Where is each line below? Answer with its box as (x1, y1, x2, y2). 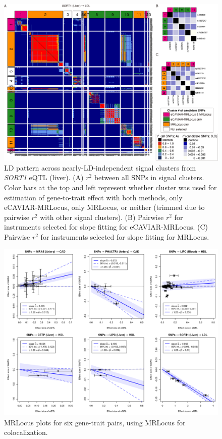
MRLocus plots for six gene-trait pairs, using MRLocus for (4, 417, 186, 427)
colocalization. (4, 427, 48, 437)
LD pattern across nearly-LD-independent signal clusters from (4, 162, 196, 173)
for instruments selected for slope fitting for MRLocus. (40, 231, 209, 242)
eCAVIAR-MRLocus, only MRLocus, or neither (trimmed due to (4, 202, 205, 212)
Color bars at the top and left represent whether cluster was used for (4, 182, 217, 192)
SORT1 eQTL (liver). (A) (4, 172, 84, 183)
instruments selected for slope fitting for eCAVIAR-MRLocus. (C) (4, 222, 208, 232)
